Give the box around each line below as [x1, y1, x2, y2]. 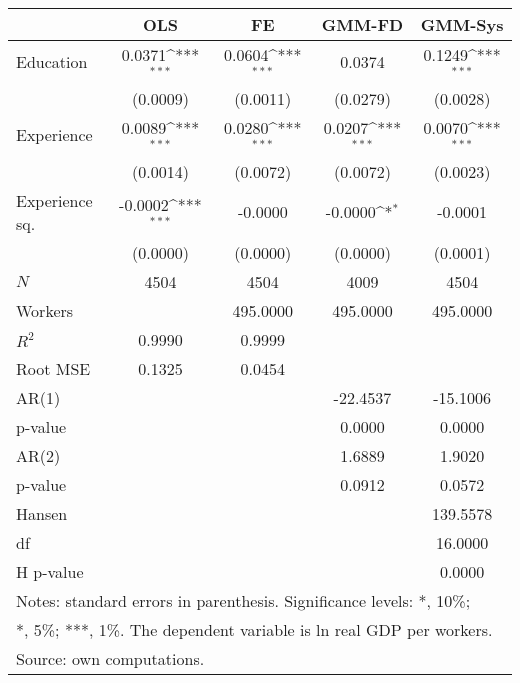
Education [16, 50, 88, 74]
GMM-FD [321, 13, 404, 36]
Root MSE [16, 356, 91, 380]
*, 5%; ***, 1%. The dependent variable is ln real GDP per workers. [16, 617, 493, 641]
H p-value [16, 559, 84, 583]
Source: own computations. [16, 646, 205, 670]
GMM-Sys [420, 13, 504, 36]
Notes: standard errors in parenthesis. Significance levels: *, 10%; [16, 588, 471, 612]
